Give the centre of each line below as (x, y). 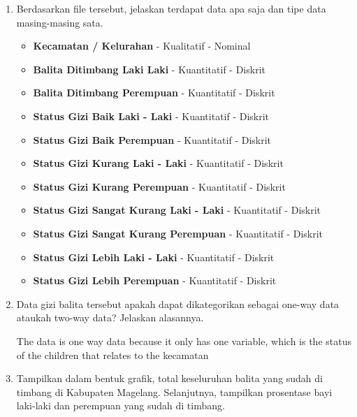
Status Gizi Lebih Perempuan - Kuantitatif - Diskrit (155, 280)
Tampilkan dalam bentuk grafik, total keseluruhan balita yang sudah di (169, 378)
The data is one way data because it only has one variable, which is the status (184, 341)
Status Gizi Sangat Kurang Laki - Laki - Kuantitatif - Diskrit (177, 210)
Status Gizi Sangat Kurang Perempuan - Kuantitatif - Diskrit (178, 233)
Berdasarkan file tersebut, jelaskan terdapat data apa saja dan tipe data (171, 8)
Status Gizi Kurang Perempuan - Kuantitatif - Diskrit (159, 186)
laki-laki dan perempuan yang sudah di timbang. (121, 405)
